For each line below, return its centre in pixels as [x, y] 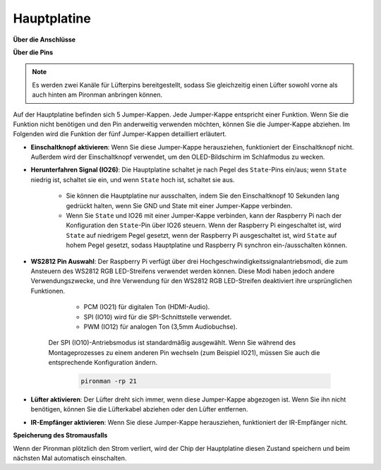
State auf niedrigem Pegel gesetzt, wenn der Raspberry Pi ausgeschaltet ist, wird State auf [201, 235]
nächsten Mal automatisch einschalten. [70, 458]
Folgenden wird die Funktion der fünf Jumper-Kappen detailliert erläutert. [120, 134]
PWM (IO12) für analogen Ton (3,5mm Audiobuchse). [161, 326]
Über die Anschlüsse [44, 40]
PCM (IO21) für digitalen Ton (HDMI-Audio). [147, 307]
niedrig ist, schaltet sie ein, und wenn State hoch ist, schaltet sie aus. [133, 179]
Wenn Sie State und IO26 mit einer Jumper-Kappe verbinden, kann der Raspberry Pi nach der [204, 216]
